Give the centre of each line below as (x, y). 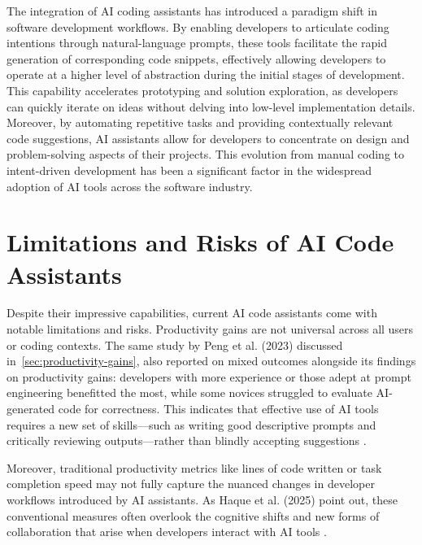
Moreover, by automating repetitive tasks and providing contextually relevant (200, 122)
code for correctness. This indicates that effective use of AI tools (218, 408)
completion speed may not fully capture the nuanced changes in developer (191, 484)
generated (31, 408)
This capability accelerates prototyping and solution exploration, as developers (202, 90)
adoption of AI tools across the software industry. (130, 186)
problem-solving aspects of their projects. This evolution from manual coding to (206, 154)
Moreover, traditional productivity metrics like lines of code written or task (194, 467)
